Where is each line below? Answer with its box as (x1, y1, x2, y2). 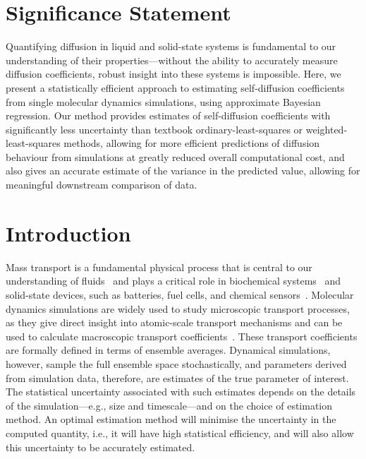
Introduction (6, 218, 131, 247)
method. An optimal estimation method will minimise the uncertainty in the (6, 412, 336, 427)
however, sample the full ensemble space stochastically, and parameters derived (6, 356, 347, 371)
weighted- (305, 121, 348, 136)
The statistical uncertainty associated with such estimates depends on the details (6, 384, 356, 399)
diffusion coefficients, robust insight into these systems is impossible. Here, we (6, 66, 341, 81)
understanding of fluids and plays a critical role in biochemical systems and (6, 273, 341, 288)
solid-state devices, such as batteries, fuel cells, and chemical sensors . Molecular (6, 287, 354, 302)
